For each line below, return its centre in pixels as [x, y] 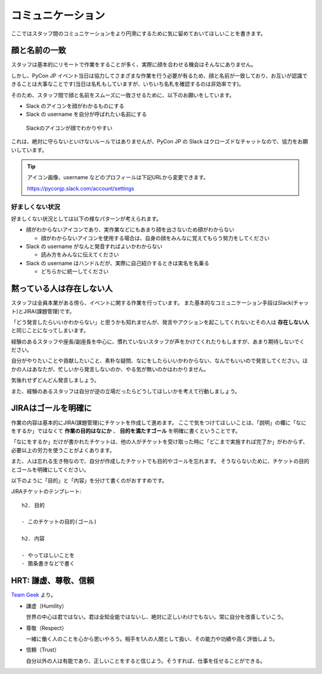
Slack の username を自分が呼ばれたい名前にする [86, 114]
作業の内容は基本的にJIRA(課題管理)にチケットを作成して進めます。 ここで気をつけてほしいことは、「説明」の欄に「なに [159, 422]
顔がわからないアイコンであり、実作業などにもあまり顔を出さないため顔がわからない [130, 229]
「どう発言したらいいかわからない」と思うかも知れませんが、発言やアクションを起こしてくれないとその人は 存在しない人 [160, 322]
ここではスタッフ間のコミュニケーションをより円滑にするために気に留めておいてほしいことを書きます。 [139, 33]
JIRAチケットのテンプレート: [46, 491]
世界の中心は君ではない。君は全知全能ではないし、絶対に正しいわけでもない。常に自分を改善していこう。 [156, 617]
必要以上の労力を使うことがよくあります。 [63, 450]
